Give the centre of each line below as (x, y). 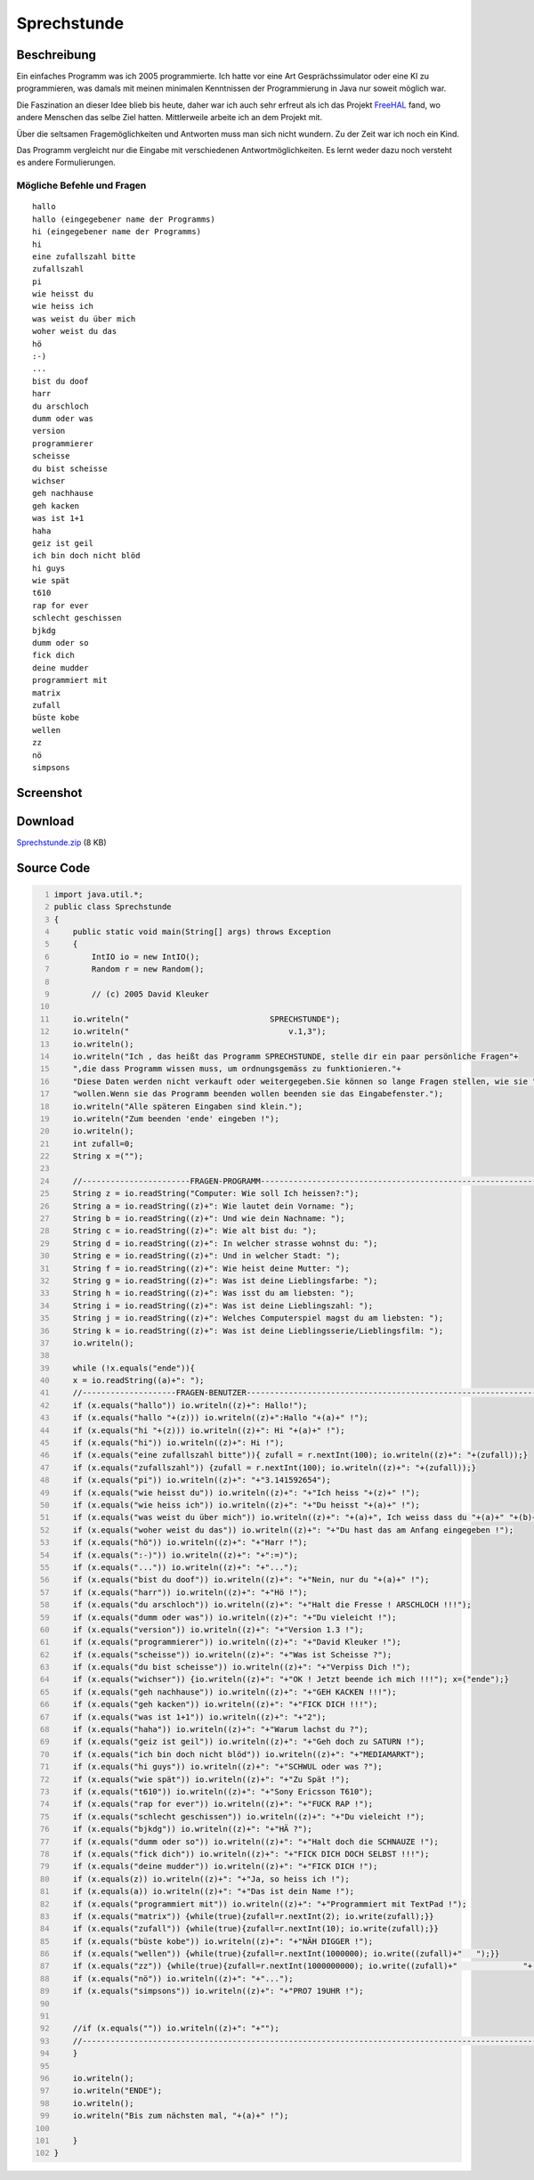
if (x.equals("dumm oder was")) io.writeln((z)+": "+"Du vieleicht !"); (235, 1617)
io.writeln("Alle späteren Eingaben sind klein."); (188, 1106)
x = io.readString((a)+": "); (138, 1381)
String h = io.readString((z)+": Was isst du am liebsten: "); (214, 1293)
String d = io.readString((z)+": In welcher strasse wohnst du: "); (225, 1243)
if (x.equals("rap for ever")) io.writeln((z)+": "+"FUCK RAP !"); (223, 1804)
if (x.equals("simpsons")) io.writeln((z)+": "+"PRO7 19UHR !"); (218, 1991)
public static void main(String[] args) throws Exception (202, 932)
